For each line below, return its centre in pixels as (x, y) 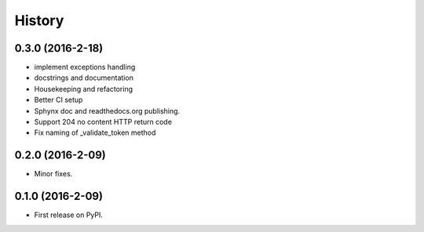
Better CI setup (58, 100)
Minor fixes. (53, 174)
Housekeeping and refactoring (84, 89)
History (39, 20)
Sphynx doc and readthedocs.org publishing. (107, 111)
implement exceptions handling (85, 67)
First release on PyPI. (69, 215)
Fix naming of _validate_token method (95, 132)
